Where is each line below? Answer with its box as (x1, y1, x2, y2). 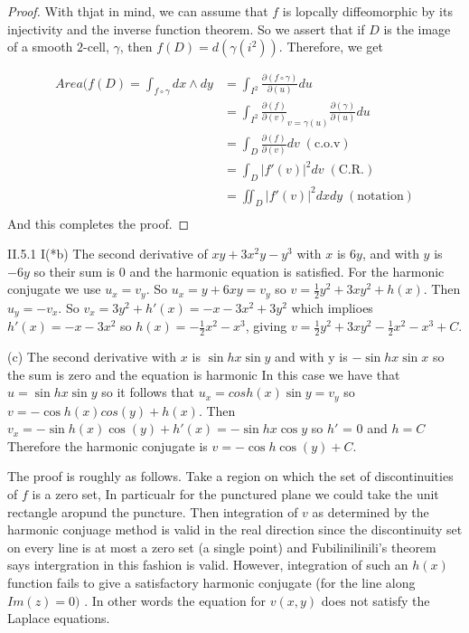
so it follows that (101, 383, 195, 402)
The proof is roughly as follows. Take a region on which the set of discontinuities (7, 467, 454, 486)
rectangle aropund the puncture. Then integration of (7, 502, 298, 521)
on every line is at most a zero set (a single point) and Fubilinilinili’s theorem (7, 537, 436, 556)
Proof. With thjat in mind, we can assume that (7, 2, 268, 20)
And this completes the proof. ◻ (7, 213, 190, 232)
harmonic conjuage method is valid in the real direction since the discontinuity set (7, 520, 463, 539)
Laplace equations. (7, 609, 110, 628)
